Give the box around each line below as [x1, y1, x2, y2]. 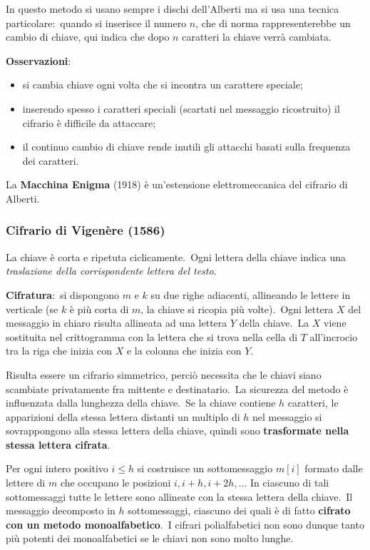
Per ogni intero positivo [6, 461, 108, 476]
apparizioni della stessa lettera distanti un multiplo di [6, 409, 240, 424]
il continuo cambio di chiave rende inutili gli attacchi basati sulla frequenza [22, 139, 351, 154]
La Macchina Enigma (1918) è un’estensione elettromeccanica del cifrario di [6, 177, 348, 192]
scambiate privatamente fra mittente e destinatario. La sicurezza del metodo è [6, 381, 349, 396]
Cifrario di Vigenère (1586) [6, 221, 165, 239]
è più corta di [69, 301, 129, 316]
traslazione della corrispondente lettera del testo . [6, 263, 217, 278]
